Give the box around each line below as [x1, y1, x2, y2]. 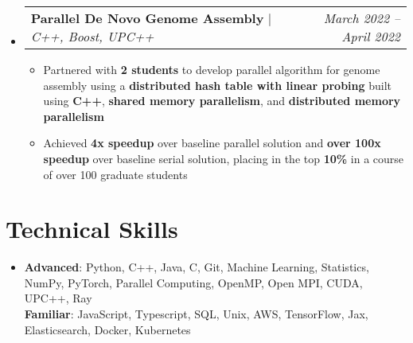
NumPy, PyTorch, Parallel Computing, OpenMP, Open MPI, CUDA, [24, 274, 363, 290]
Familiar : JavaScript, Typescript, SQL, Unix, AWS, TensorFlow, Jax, [24, 306, 368, 322]
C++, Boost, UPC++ [30, 27, 154, 45]
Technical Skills [6, 212, 178, 245]
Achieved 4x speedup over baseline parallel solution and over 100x [43, 134, 381, 151]
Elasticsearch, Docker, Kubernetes [24, 321, 191, 337]
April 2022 [341, 27, 400, 45]
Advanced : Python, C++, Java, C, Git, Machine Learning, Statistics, [24, 259, 369, 275]
